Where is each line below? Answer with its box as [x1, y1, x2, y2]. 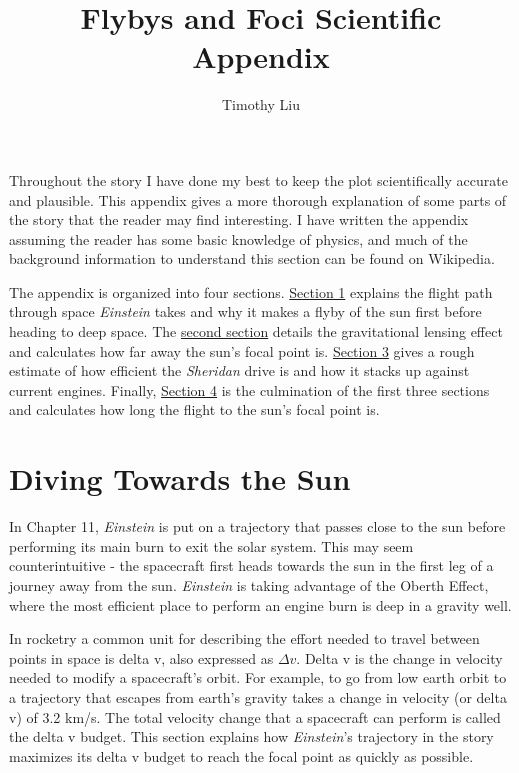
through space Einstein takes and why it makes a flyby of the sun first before [9, 301, 482, 322]
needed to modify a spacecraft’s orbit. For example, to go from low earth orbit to [9, 667, 507, 688]
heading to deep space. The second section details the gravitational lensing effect [9, 321, 503, 342]
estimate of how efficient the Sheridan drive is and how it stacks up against [9, 360, 470, 381]
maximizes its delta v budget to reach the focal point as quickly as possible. [9, 745, 474, 766]
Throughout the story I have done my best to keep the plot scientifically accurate [9, 169, 508, 190]
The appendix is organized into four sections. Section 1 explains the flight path [9, 281, 493, 302]
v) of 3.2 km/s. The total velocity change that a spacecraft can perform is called [9, 706, 501, 727]
